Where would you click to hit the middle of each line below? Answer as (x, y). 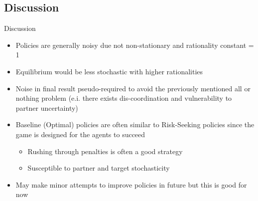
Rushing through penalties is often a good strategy (105, 151)
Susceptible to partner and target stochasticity (99, 168)
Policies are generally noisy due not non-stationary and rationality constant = (135, 45)
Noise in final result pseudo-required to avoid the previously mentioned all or (133, 88)
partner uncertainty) (47, 107)
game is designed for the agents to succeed (80, 134)
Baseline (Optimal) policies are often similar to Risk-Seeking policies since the (135, 124)
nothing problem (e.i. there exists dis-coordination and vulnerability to (124, 98)
